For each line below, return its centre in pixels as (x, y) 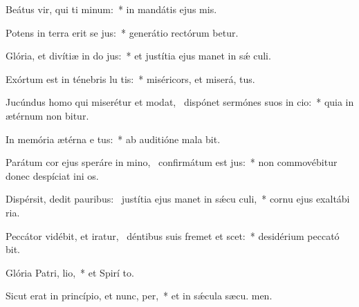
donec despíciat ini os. (52, 175)
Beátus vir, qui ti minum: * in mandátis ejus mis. (111, 9)
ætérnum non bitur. (47, 115)
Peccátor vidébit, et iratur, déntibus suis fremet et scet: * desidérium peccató (173, 235)
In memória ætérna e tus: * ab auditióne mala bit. (113, 139)
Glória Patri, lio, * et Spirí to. (70, 272)
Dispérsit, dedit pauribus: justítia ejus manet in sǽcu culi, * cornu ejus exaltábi (178, 199)
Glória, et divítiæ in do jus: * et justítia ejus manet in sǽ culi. (138, 56)
